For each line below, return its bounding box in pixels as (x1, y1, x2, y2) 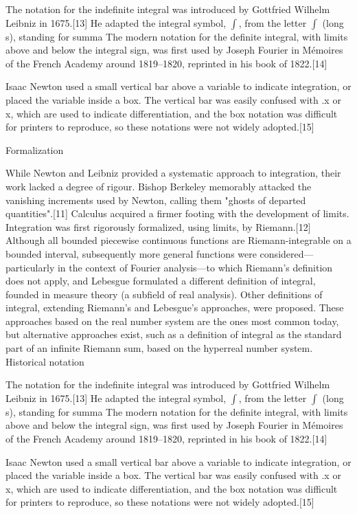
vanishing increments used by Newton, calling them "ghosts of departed (5, 192, 306, 207)
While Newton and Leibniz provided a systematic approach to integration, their (5, 166, 341, 180)
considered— (260, 246, 314, 260)
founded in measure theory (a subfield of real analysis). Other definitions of (5, 287, 323, 301)
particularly (5, 260, 55, 274)
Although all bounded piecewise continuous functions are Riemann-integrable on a (5, 233, 352, 247)
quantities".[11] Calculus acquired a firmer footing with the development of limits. (5, 206, 349, 221)
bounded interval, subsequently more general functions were (5, 246, 257, 260)
